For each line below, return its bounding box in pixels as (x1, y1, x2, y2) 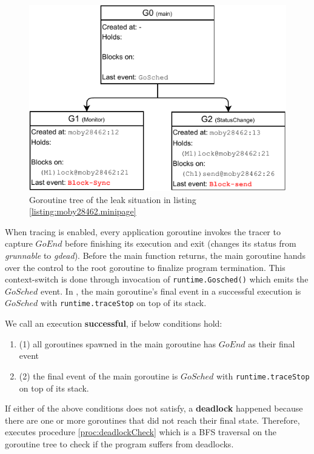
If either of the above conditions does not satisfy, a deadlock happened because (5, 402, 303, 415)
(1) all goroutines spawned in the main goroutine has (19, 337, 216, 350)
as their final (248, 337, 295, 350)
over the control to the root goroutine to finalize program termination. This (5, 261, 286, 273)
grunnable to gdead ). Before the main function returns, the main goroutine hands (5, 249, 306, 262)
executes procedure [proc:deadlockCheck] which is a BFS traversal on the (5, 426, 277, 438)
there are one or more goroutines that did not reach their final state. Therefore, (5, 413, 300, 426)
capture (5, 237, 33, 250)
